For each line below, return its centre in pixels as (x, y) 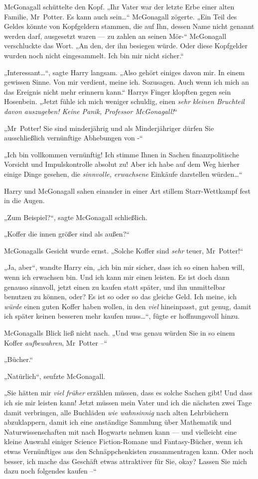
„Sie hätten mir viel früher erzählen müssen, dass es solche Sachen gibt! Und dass (128, 393)
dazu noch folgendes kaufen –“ (50, 471)
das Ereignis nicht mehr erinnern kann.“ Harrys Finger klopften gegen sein (118, 91)
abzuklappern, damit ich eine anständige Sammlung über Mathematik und (118, 422)
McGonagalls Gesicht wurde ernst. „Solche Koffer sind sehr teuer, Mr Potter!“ (124, 250)
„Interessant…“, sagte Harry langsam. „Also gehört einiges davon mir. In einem (125, 72)
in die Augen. (24, 200)
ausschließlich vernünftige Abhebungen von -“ (73, 138)
